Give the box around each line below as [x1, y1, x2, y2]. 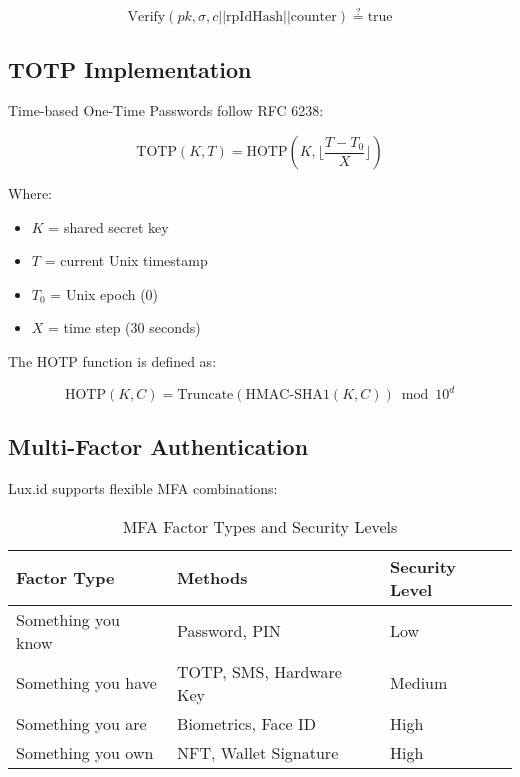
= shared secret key [48, 216, 169, 237]
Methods [177, 566, 248, 590]
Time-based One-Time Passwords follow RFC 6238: [8, 100, 324, 121]
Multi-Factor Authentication [8, 431, 309, 462]
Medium [389, 671, 448, 695]
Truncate [177, 388, 234, 403]
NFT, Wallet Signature [177, 740, 339, 764]
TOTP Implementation [8, 53, 252, 84]
